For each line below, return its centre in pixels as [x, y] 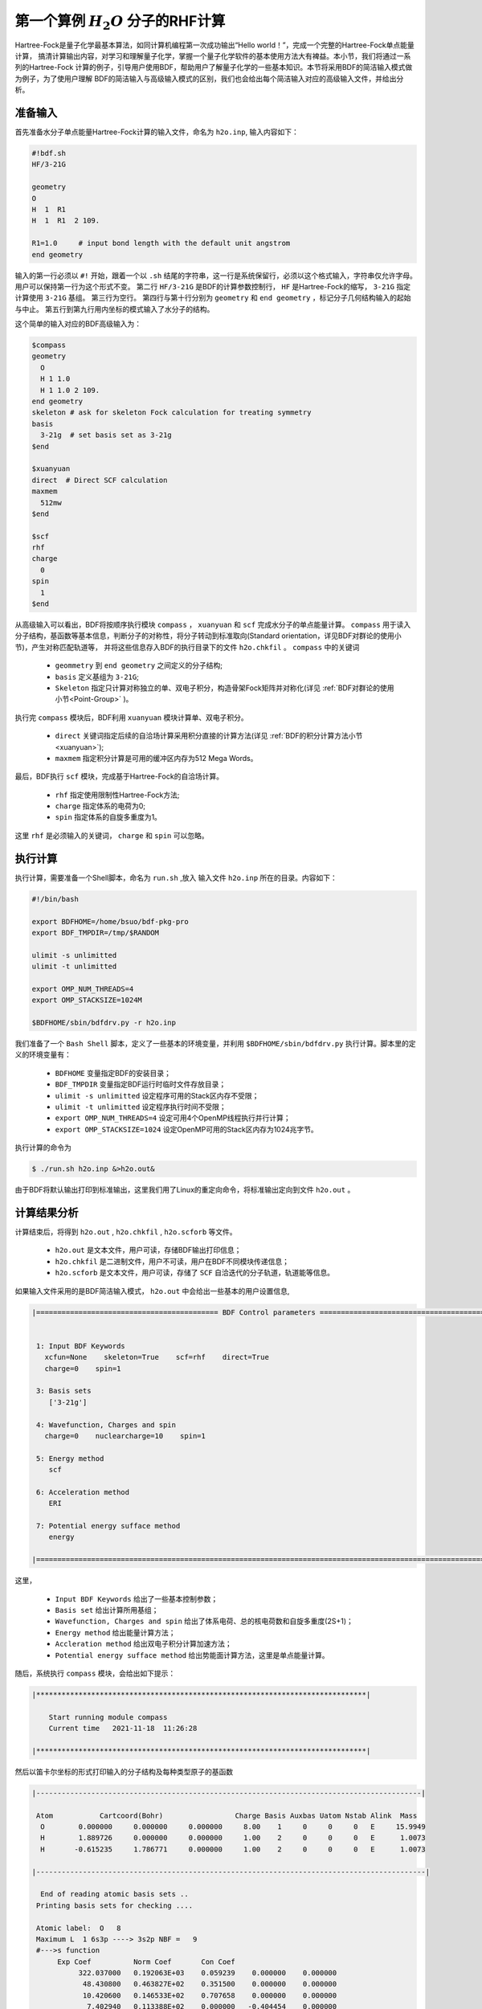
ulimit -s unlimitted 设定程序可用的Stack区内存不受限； [157, 1095]
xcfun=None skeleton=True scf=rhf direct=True [157, 1357]
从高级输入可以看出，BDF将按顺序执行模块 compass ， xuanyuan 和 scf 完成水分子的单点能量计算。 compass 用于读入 [213, 625]
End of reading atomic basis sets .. [114, 1894]
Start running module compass [108, 1717]
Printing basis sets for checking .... [114, 1905]
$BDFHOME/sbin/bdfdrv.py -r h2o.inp [104, 1023]
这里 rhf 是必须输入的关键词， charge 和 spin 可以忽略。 [112, 835]
